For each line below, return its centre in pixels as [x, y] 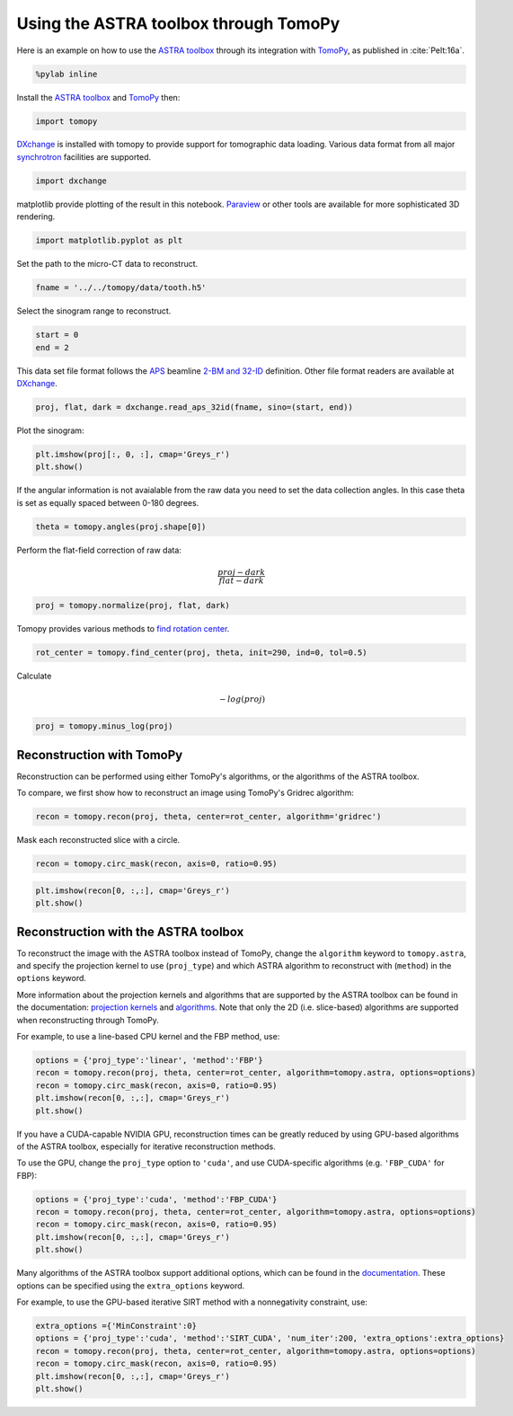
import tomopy [66, 121]
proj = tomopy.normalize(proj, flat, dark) [133, 606]
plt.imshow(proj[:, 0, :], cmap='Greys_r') [133, 454]
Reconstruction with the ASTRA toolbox [130, 931]
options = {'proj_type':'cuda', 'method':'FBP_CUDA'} [156, 1199]
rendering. [36, 217]
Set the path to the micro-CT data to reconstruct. [107, 264]
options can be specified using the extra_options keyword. [131, 1286]
